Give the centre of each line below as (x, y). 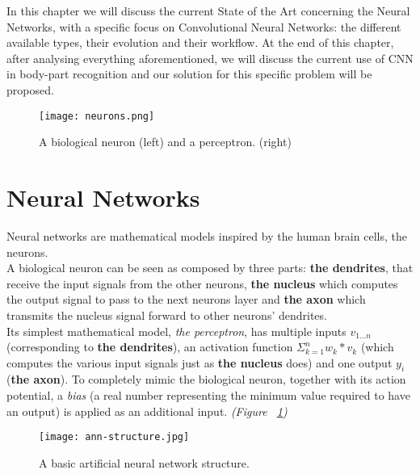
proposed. (30, 89)
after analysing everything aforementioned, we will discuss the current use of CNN (210, 58)
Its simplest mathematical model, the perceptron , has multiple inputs (176, 331)
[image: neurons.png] (97, 116)
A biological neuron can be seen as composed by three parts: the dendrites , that (210, 268)
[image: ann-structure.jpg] (114, 437)
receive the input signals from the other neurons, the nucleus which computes (202, 283)
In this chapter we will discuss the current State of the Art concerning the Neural (208, 10)
